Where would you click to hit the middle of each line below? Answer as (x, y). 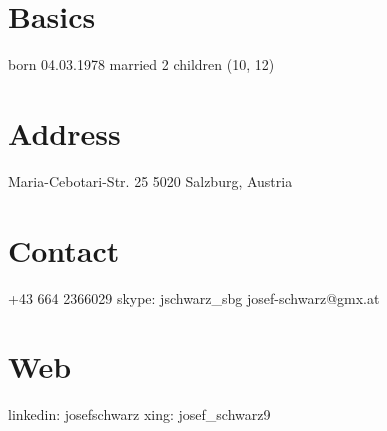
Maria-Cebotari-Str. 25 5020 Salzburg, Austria (150, 180)
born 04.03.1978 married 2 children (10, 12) (141, 64)
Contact (64, 249)
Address (64, 132)
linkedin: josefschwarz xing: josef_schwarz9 (139, 414)
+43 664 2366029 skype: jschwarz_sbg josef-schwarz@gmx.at (194, 297)
